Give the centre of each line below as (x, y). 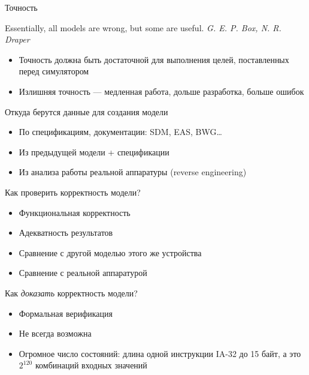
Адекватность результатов (66, 232)
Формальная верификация (66, 313)
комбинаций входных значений (91, 365)
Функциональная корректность (75, 212)
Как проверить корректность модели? (73, 192)
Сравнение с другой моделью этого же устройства (110, 252)
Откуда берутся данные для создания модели (87, 111)
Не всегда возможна (55, 333)
